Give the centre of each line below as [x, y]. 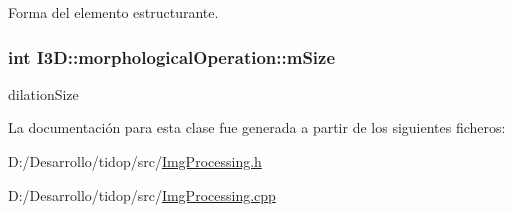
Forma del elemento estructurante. [113, 12]
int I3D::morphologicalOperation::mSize [172, 56]
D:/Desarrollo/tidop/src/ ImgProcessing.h [135, 161]
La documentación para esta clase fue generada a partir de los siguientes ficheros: [257, 127]
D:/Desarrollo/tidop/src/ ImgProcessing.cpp [142, 194]
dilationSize [43, 93]
